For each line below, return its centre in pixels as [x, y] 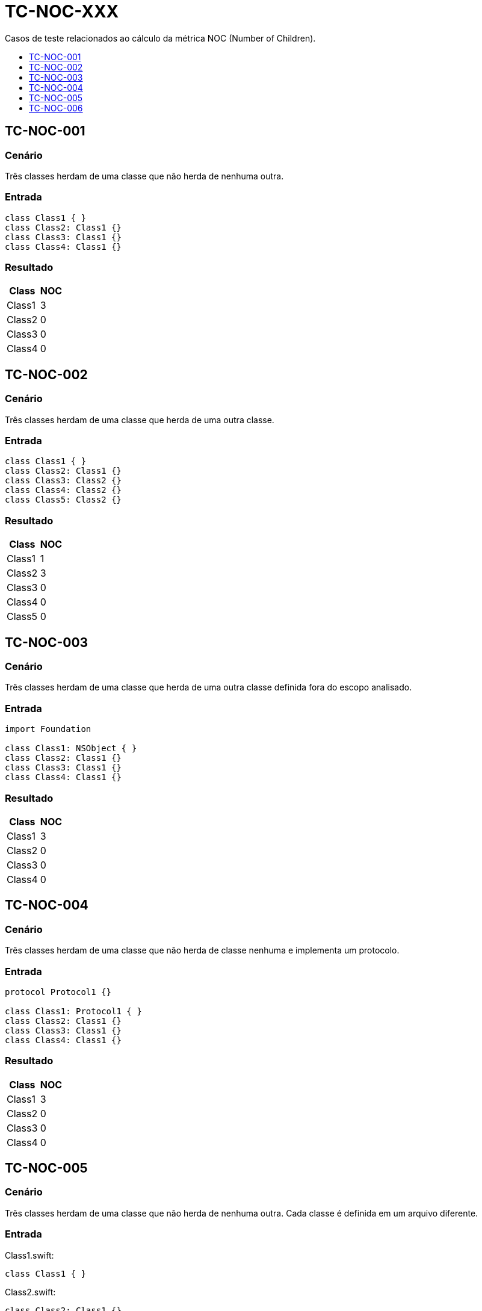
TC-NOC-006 [56, 108]
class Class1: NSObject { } [71, 748]
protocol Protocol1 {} [58, 992]
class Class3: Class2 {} [63, 481]
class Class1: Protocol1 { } [73, 1011]
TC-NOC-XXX [62, 11]
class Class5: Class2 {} [63, 500]
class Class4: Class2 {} [63, 490]
